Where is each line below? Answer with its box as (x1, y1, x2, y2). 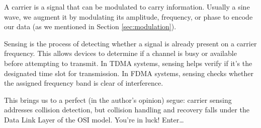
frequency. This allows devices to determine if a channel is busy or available (4, 48, 237, 58)
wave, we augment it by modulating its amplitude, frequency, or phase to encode (4, 11, 253, 22)
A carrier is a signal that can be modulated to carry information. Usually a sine (4, 2, 250, 12)
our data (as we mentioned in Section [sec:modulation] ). (4, 21, 177, 32)
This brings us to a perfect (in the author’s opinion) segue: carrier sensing (4, 94, 232, 105)
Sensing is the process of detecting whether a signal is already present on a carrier (4, 38, 257, 48)
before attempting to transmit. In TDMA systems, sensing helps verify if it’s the (4, 57, 252, 68)
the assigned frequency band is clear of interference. (4, 78, 163, 88)
